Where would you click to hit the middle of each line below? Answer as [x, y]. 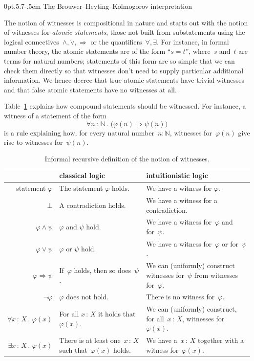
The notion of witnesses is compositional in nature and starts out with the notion [126, 22]
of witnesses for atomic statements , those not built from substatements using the [125, 32]
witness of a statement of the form [55, 115]
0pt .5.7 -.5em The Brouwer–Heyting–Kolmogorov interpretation [98, 6]
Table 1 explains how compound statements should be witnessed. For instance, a [125, 106]
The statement [81, 188]
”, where [198, 51]
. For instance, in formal [193, 41]
